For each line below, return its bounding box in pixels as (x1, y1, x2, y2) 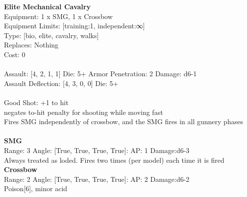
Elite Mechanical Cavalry (4, 1, 91, 11)
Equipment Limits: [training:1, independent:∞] (4, 21, 145, 31)
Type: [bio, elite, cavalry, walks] (4, 30, 99, 40)
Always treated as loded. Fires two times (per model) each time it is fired (4, 154, 224, 165)
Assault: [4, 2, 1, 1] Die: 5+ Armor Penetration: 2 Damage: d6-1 (4, 68, 197, 79)
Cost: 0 (4, 49, 25, 59)
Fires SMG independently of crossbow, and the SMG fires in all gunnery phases (4, 116, 243, 127)
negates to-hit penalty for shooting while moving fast (4, 107, 163, 117)
